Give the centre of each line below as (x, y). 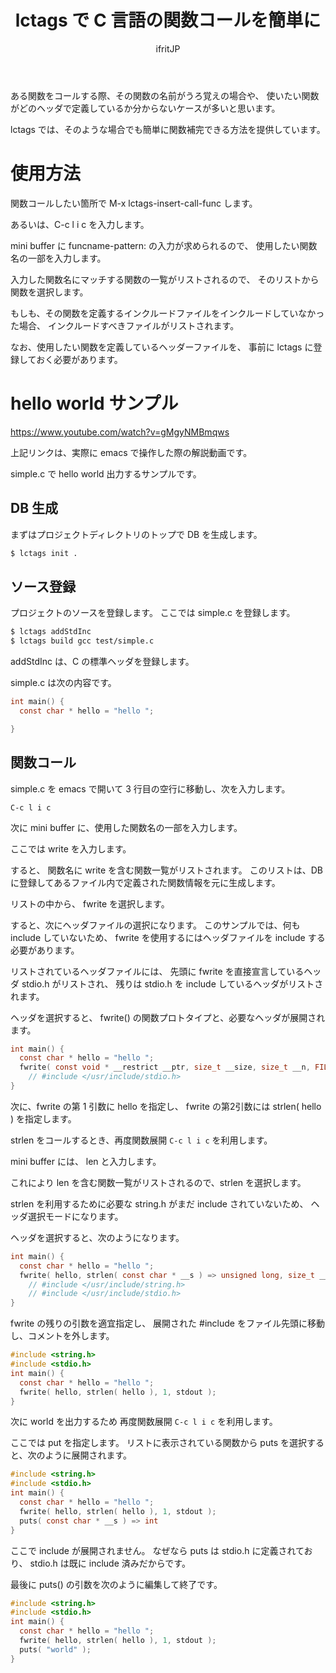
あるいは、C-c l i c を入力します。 (80, 224)
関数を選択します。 (49, 292)
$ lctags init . (44, 553)
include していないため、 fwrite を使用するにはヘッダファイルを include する (168, 937)
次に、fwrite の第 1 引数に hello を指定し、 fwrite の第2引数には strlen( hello (166, 1106)
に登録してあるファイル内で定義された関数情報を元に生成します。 (145, 882)
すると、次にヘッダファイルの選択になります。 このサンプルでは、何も (155, 925)
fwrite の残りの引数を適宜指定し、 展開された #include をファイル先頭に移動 (167, 1323)
